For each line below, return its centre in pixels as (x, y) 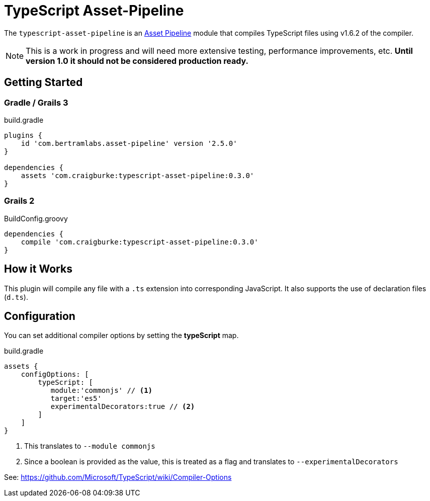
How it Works (38, 269)
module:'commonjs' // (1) (102, 391)
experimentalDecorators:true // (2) (123, 407)
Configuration (40, 316)
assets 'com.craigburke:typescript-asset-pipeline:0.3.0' (138, 175)
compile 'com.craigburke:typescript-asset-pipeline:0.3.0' (140, 242)
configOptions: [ (55, 374)
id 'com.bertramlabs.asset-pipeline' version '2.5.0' (129, 143)
